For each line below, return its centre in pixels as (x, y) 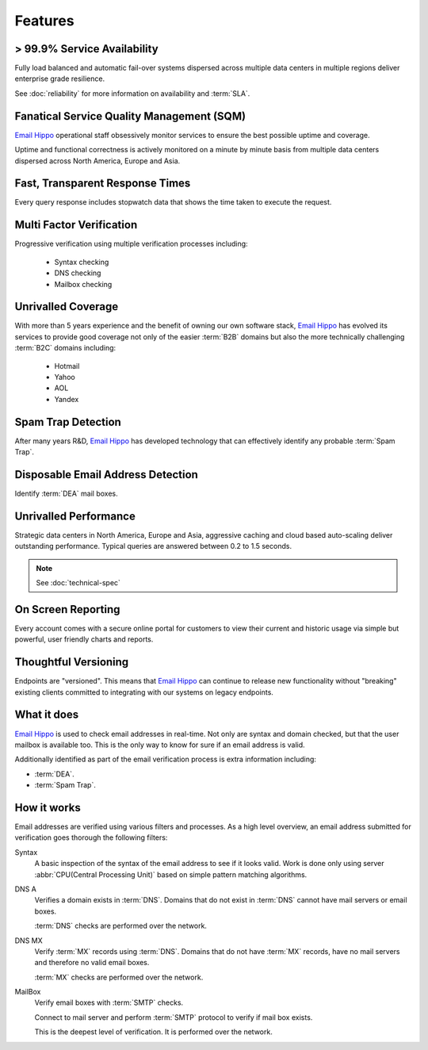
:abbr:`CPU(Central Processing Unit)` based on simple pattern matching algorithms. (171, 874)
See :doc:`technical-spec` (78, 583)
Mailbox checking (83, 284)
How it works (48, 808)
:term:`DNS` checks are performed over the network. (121, 926)
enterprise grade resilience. (60, 79)
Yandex (67, 399)
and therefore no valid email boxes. (92, 963)
